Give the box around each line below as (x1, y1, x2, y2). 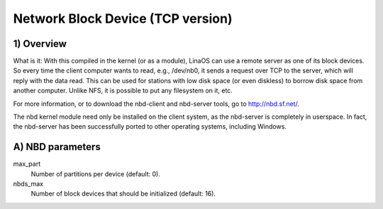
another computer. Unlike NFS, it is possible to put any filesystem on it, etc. (13, 86, 233, 95)
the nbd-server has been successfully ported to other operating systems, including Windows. (13, 122, 287, 131)
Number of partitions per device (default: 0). (30, 169, 161, 178)
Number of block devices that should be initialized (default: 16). (30, 189, 216, 198)
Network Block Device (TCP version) (13, 11, 233, 26)
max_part (13, 160, 41, 168)
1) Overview (13, 38, 67, 50)
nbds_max (13, 180, 44, 188)
